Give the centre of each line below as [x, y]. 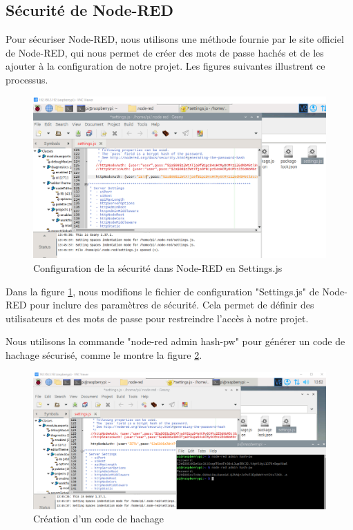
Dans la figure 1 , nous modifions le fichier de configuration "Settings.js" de [162, 291]
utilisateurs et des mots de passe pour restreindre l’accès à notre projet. [157, 318]
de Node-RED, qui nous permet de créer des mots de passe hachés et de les [165, 52]
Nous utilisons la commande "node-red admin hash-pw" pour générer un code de [175, 341]
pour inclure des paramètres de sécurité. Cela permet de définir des [172, 305]
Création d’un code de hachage [99, 519]
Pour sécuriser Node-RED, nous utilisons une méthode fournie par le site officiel [175, 39]
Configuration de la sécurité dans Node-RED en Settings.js [158, 267]
